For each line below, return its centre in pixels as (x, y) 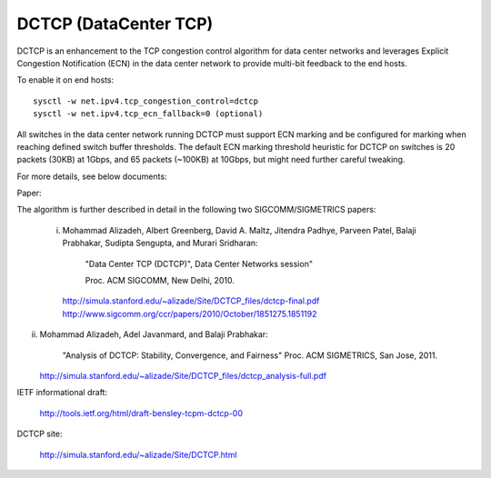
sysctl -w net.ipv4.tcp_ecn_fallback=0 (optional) (148, 114)
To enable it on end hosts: (65, 80)
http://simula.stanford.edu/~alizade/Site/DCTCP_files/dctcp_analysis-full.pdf (183, 375)
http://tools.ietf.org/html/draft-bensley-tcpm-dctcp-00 (141, 413)
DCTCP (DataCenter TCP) (115, 24)
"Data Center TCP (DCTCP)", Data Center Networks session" (199, 264)
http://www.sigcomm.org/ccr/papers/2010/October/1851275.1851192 (190, 314)
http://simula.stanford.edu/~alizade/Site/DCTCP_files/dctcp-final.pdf (191, 301)
